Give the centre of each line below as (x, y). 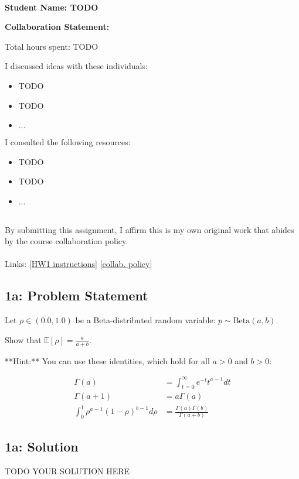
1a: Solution (42, 446)
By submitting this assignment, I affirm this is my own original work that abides (149, 229)
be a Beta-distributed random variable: (145, 320)
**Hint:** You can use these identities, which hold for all (107, 360)
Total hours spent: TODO (52, 46)
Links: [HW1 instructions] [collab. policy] (79, 264)
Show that (23, 339)
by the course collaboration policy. (67, 241)
